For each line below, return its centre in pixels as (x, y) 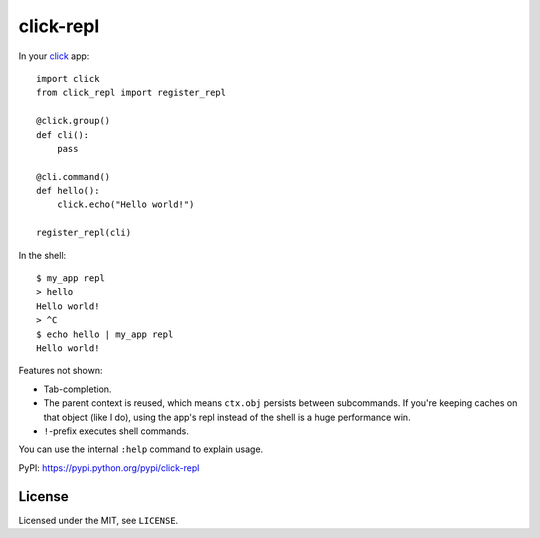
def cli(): (63, 134)
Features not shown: (61, 371)
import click (68, 78)
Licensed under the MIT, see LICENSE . (98, 520)
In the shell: (42, 255)
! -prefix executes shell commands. (116, 431)
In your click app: (54, 56)
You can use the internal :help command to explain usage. (141, 449)
